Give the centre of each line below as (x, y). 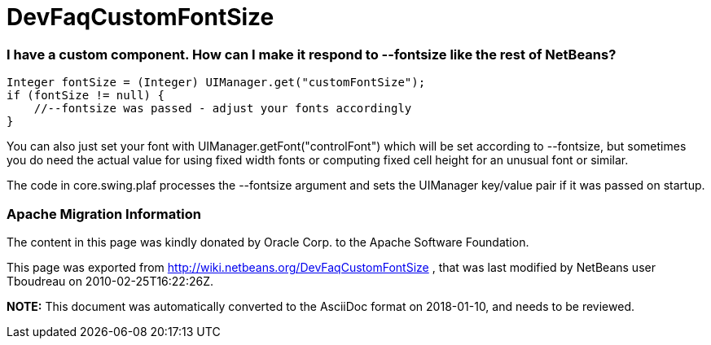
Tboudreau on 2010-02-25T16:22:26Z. (110, 281)
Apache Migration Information (104, 214)
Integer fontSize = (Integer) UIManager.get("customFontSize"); (216, 83)
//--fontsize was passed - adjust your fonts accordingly (223, 109)
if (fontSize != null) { (86, 96)
